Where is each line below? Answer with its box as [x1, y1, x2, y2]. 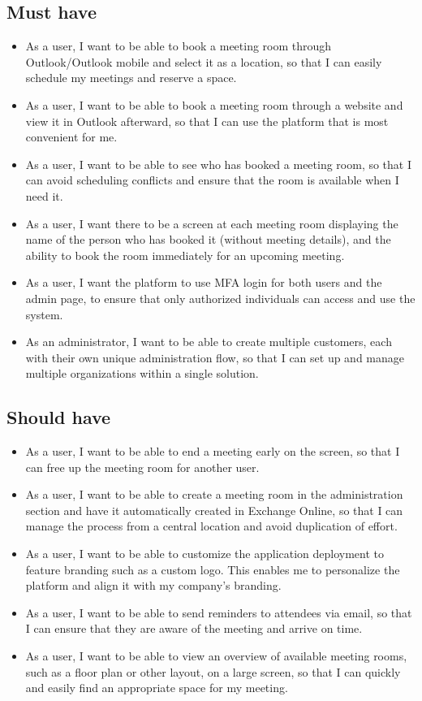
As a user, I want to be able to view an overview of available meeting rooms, [25, 647, 407, 664]
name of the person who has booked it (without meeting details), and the [25, 231, 391, 248]
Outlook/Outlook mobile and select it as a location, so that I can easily [25, 53, 382, 70]
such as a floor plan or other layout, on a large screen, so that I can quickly [25, 663, 401, 680]
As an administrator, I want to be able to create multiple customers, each [25, 333, 392, 350]
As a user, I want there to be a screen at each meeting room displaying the [25, 214, 398, 232]
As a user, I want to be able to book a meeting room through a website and [25, 96, 403, 113]
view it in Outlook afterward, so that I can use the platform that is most [25, 112, 389, 129]
